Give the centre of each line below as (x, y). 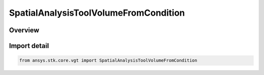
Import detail (29, 46)
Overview (24, 30)
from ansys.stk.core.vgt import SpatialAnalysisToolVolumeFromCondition (108, 61)
